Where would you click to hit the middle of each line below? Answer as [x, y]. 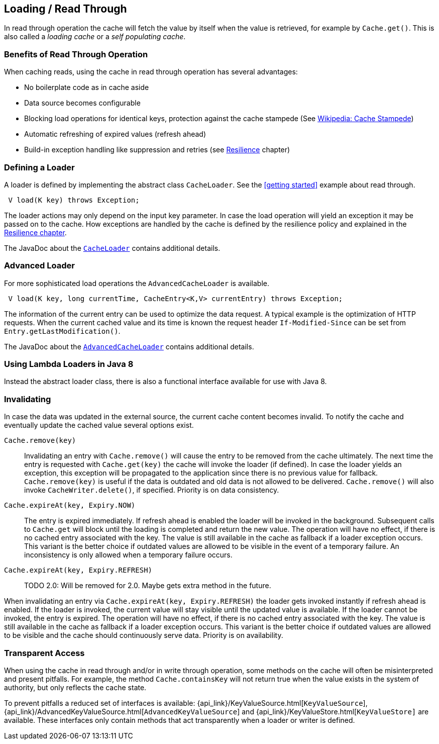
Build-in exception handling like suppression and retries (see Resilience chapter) [157, 150]
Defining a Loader [39, 167]
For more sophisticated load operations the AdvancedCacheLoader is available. [137, 283]
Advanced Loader [39, 266]
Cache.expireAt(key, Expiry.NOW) [70, 505]
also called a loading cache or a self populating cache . [95, 37]
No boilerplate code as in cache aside [87, 87]
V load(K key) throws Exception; [74, 200]
